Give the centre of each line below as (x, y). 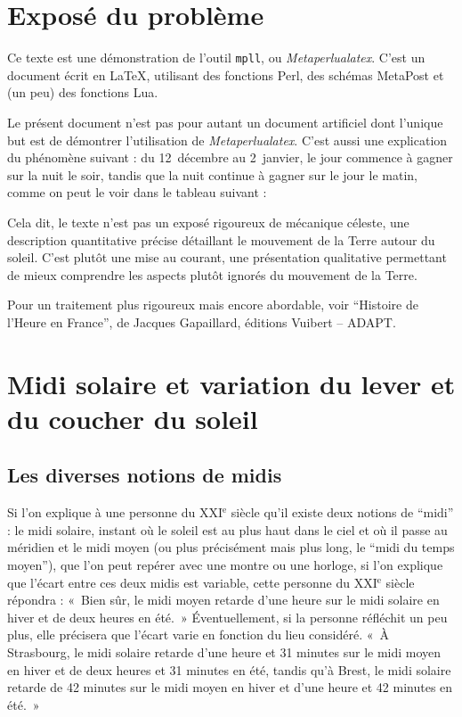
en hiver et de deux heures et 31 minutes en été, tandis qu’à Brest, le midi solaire (229, 669)
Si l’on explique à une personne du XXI (115, 512)
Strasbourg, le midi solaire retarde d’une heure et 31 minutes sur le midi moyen (224, 652)
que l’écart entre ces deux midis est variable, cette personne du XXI (192, 582)
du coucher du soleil (133, 418)
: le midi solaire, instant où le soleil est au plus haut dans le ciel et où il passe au (227, 529)
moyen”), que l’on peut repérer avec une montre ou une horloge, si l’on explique (225, 565)
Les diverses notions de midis (145, 475)
